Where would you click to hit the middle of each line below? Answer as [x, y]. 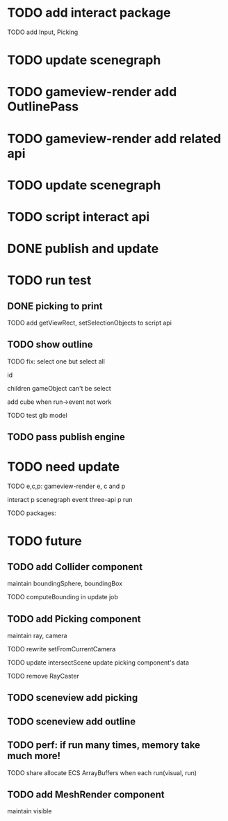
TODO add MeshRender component [86, 795]
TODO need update [64, 467]
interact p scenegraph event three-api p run [70, 500]
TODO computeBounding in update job [63, 597]
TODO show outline [50, 344]
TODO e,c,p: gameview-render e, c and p [66, 486]
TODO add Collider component [75, 567]
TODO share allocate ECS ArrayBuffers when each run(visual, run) [102, 772]
